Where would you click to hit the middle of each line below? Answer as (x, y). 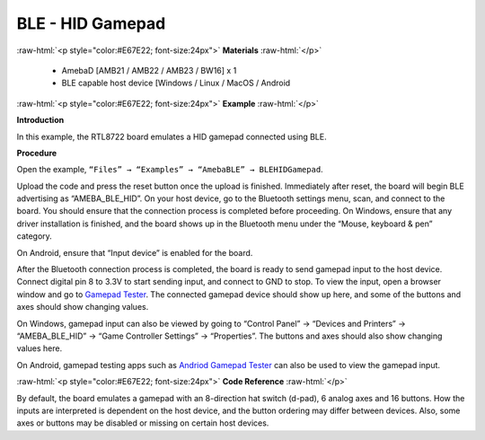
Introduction (40, 120)
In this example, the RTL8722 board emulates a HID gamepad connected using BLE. (172, 136)
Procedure (37, 153)
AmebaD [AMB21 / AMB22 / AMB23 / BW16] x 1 (149, 70)
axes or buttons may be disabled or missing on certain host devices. (143, 423)
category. (35, 236)
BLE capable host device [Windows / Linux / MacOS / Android (176, 83)
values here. (40, 348)
